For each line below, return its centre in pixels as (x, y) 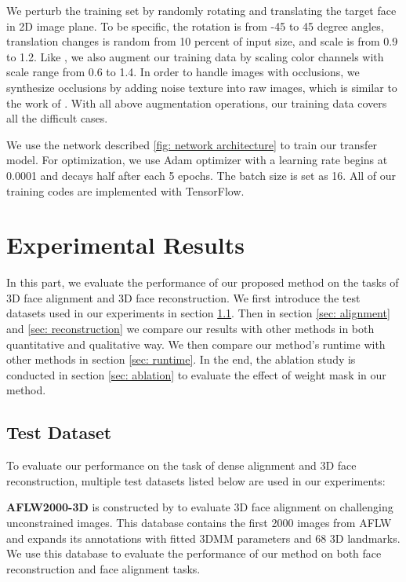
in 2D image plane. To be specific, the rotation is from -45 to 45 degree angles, (195, 26)
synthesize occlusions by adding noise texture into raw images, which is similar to (202, 87)
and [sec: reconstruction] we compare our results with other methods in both (190, 329)
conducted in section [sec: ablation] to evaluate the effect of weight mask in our (196, 374)
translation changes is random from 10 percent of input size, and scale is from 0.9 (202, 41)
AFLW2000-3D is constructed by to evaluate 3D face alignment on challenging (200, 507)
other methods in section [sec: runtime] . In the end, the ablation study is (181, 359)
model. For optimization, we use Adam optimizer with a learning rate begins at (197, 160)
